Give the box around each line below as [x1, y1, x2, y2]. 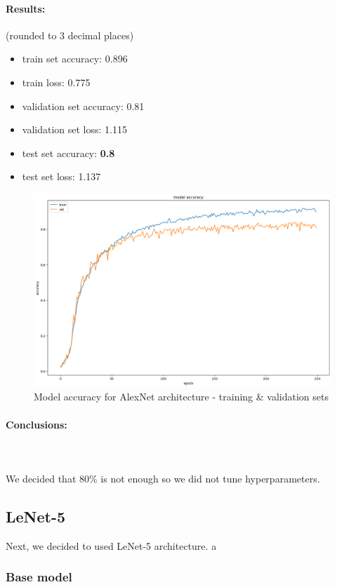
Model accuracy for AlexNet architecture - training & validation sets [34, 389, 329, 404]
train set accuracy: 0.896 [22, 51, 128, 66]
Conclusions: [6, 417, 67, 431]
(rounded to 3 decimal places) [6, 27, 134, 42]
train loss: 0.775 [22, 74, 91, 89]
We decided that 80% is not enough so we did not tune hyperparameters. [6, 471, 320, 485]
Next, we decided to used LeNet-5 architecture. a [6, 538, 217, 553]
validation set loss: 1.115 [22, 122, 127, 137]
